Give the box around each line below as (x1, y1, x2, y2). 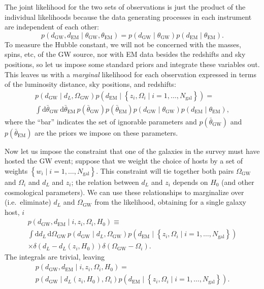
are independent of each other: (5, 21, 99, 32)
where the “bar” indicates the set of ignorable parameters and (5, 116, 197, 126)
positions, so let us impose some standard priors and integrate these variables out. (5, 58, 260, 69)
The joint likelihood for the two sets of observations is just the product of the (5, 2, 246, 12)
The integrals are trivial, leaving (5, 251, 105, 262)
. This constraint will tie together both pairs (96, 166, 234, 176)
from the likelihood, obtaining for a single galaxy (94, 197, 247, 207)
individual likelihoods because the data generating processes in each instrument (5, 11, 252, 22)
